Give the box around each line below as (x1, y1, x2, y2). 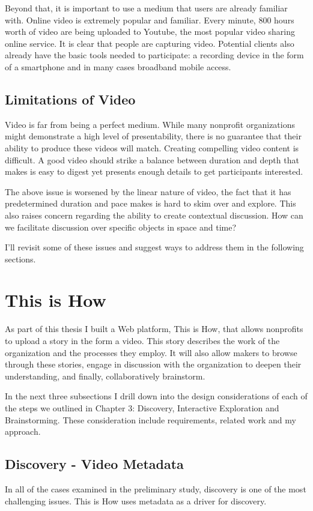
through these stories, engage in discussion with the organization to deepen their (5, 358, 302, 370)
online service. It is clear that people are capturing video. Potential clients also (5, 37, 294, 49)
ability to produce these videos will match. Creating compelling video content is (5, 141, 299, 154)
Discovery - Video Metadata (5, 455, 184, 473)
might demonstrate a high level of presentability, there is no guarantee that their (5, 130, 302, 142)
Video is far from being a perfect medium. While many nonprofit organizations (5, 118, 295, 130)
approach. (5, 425, 41, 438)
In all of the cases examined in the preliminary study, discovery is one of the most (5, 482, 306, 495)
